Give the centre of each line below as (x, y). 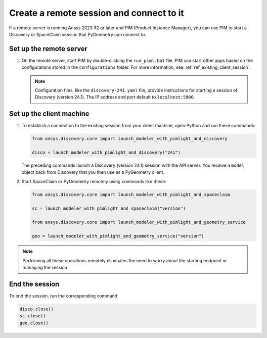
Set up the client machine (49, 114)
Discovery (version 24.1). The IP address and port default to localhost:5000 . (115, 97)
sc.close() (33, 316)
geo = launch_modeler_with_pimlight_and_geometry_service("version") (118, 236)
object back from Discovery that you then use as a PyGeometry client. (93, 172)
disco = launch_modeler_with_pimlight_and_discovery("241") (106, 153)
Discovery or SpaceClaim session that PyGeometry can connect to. (78, 34)
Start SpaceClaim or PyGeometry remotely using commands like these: (94, 181)
